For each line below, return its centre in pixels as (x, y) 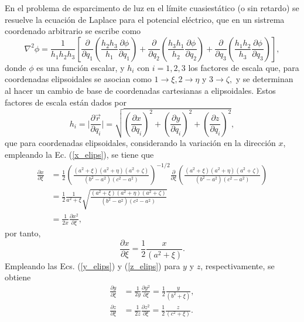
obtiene (18, 277)
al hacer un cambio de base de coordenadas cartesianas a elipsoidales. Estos (140, 90)
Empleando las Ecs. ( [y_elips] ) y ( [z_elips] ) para (93, 265)
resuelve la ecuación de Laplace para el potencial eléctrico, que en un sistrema (145, 19)
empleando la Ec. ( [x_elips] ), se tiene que (79, 154)
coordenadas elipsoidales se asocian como (78, 79)
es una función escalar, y (81, 67)
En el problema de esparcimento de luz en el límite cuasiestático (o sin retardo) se (152, 8)
